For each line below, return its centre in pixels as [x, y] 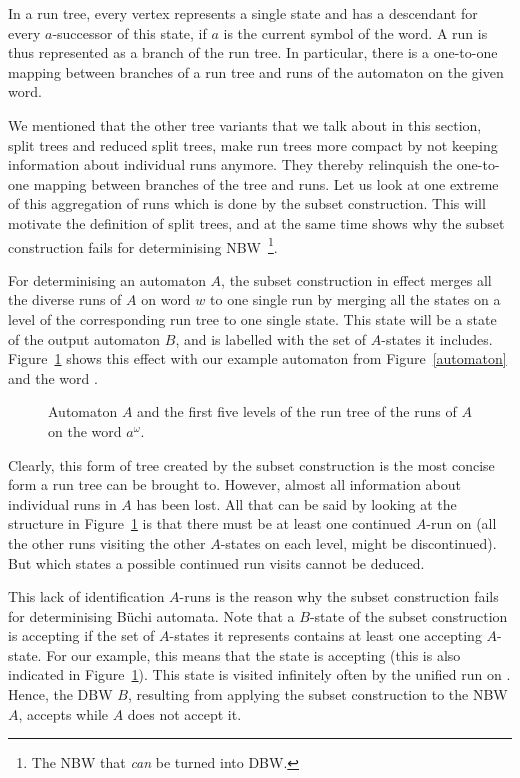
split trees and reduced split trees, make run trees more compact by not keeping [253, 144]
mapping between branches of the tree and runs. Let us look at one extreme [266, 183]
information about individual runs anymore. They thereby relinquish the [230, 164]
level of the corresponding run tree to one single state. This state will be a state [252, 318]
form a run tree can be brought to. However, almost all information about [234, 484]
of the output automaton [84, 338]
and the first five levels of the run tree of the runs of [297, 411]
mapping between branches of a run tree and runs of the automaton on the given [256, 71]
